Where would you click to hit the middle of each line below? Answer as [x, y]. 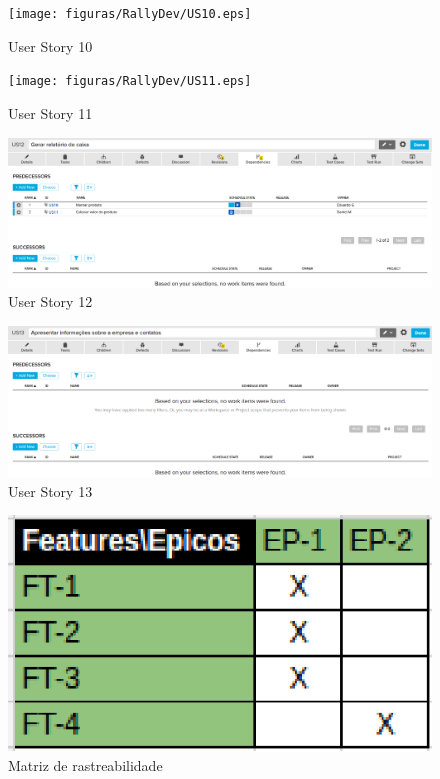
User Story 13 [50, 490]
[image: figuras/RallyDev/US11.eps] [130, 81]
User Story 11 [50, 112]
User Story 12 [50, 301]
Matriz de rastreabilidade [85, 764]
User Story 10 [50, 45]
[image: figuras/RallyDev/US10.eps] [130, 14]
